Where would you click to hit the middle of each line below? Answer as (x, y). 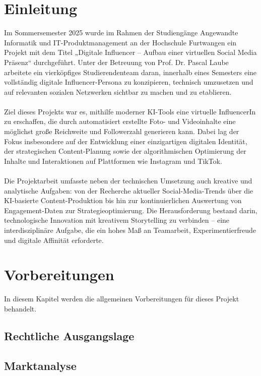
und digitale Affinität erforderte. (54, 240)
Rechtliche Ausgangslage (69, 335)
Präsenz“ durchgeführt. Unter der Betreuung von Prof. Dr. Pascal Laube (116, 62)
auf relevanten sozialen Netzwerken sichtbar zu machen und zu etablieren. (118, 91)
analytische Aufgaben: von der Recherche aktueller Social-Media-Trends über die (129, 190)
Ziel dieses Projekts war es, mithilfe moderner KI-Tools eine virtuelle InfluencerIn (130, 111)
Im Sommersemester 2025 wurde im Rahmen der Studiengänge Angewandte (121, 33)
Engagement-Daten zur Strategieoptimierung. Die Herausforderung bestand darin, (131, 210)
